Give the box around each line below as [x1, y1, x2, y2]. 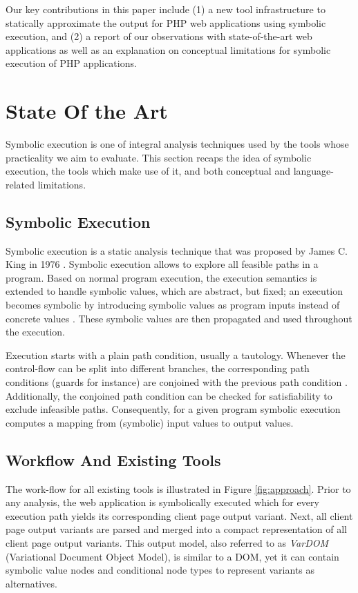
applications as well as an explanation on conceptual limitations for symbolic [6, 42, 331, 57]
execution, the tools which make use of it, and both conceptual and [6, 164, 290, 178]
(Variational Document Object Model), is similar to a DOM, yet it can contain [6, 549, 339, 563]
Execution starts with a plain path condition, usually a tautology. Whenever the [6, 347, 346, 362]
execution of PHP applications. [6, 56, 137, 70]
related [6, 177, 35, 191]
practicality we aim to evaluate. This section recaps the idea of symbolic [6, 150, 312, 164]
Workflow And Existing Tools [6, 449, 221, 470]
